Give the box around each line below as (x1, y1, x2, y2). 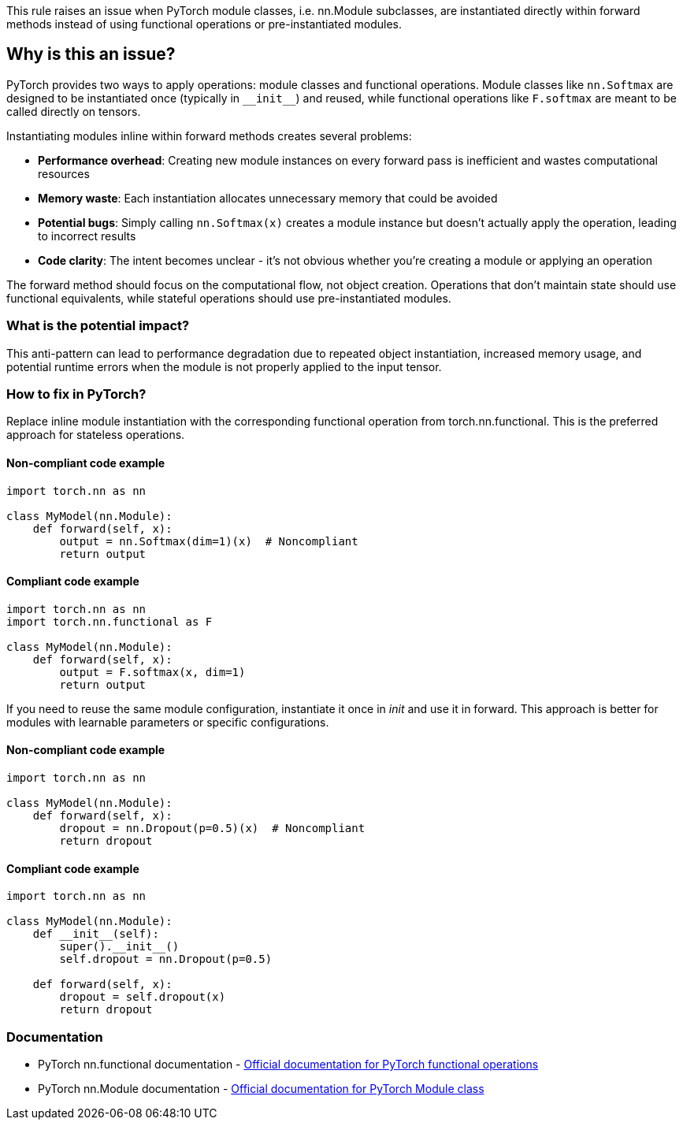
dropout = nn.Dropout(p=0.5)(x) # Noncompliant (59, 822, 366, 834)
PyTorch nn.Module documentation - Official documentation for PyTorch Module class (38, 1081, 484, 1095)
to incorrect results (38, 229, 136, 243)
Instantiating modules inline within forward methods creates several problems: (6, 128, 412, 143)
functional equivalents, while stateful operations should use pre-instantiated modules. (6, 291, 451, 305)
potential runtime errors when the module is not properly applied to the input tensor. (6, 359, 442, 373)
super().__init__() (59, 940, 180, 953)
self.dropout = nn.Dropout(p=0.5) (59, 953, 273, 966)
